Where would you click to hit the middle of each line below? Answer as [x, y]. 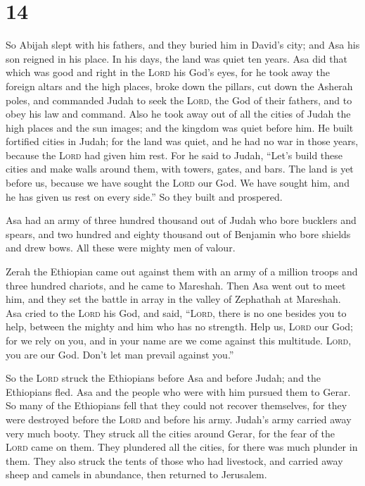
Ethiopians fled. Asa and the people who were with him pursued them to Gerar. [178, 391]
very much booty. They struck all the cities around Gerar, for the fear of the [170, 433]
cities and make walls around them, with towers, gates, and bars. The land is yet [180, 169]
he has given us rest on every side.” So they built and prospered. [144, 196]
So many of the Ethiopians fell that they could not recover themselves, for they [177, 405]
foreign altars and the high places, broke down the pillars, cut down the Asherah [179, 86]
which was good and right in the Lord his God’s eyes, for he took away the [168, 72]
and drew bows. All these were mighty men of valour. [121, 248]
